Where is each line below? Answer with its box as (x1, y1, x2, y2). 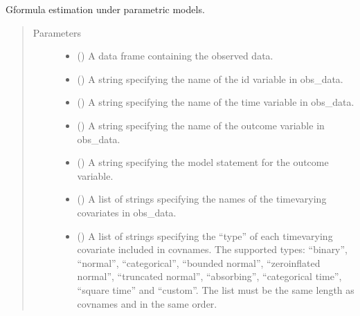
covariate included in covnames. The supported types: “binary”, (77, 242, 348, 257)
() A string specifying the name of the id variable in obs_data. (77, 71, 343, 86)
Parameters (33, 25, 81, 39)
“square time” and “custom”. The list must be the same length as (77, 282, 354, 297)
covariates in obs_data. (77, 205, 177, 219)
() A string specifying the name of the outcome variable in (77, 118, 325, 132)
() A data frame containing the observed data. (77, 48, 273, 63)
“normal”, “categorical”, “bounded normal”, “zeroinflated (77, 255, 321, 270)
